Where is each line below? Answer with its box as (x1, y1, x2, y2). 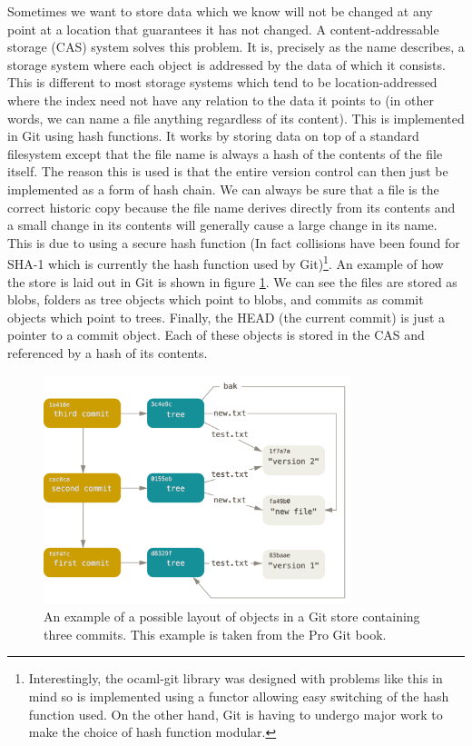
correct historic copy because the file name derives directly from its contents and (7, 197, 456, 216)
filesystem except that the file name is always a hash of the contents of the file (7, 144, 443, 163)
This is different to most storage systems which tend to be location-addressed (7, 73, 438, 92)
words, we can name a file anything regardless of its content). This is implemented (7, 108, 465, 127)
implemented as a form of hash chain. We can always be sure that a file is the (7, 179, 439, 198)
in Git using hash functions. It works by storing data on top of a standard (7, 126, 419, 145)
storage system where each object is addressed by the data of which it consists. (7, 55, 446, 74)
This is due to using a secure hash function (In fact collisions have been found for (7, 233, 460, 252)
